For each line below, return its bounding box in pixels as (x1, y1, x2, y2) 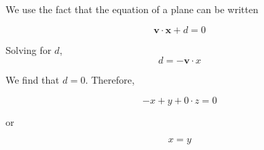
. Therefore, (85, 73, 135, 87)
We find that (6, 73, 59, 87)
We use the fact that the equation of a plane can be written (6, 2, 258, 16)
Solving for (6, 42, 52, 57)
